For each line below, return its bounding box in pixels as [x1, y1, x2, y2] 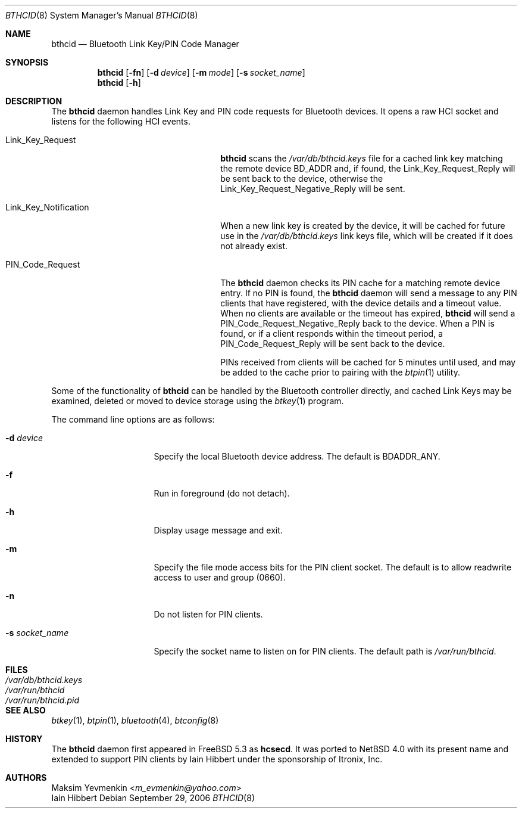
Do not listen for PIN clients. [154, 609, 263, 619]
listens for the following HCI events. [51, 116, 190, 126]
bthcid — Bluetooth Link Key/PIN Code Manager [51, 39, 239, 49]
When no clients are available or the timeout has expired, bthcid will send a [220, 308, 515, 318]
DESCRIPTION [5, 96, 62, 106]
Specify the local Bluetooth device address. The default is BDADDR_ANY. [154, 451, 440, 461]
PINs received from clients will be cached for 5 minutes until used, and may [220, 357, 516, 367]
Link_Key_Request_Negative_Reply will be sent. [220, 184, 405, 194]
